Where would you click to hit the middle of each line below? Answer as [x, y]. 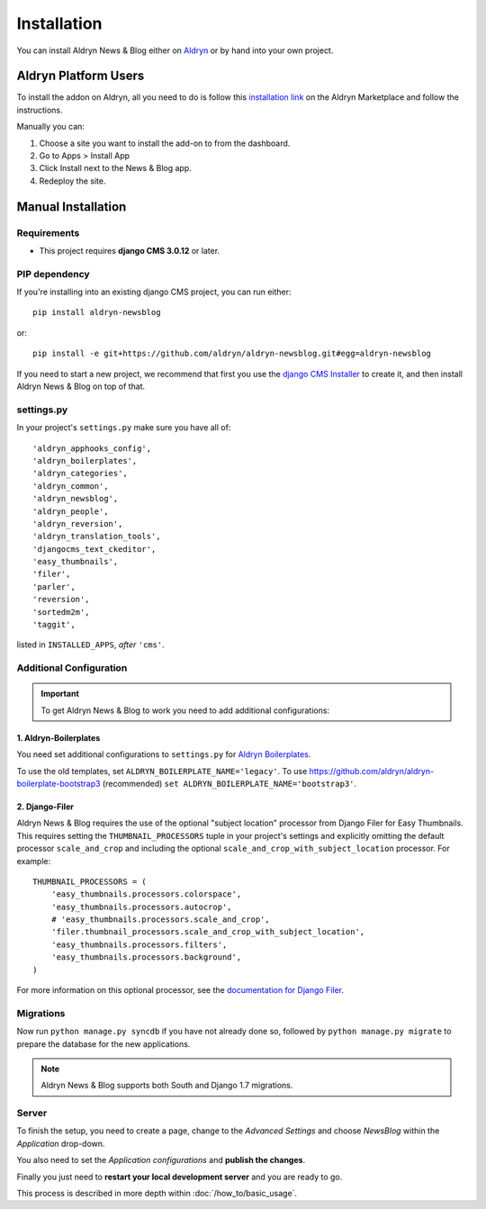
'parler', [54, 586]
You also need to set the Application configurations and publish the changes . [161, 1160]
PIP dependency [53, 274]
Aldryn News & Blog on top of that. [81, 386]
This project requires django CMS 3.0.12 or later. [130, 250]
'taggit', [54, 625]
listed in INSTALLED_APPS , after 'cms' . [91, 645]
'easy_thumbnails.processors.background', [146, 957]
